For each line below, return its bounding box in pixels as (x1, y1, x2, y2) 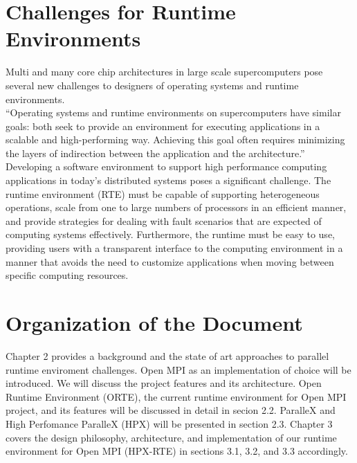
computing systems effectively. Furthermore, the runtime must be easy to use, (6, 227, 335, 242)
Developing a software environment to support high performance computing (6, 159, 327, 174)
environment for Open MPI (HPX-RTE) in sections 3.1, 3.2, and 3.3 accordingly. (6, 444, 348, 458)
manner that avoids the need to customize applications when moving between (6, 254, 334, 269)
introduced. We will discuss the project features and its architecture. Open (6, 376, 322, 390)
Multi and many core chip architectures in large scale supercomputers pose (6, 64, 323, 79)
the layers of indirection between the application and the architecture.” (6, 145, 305, 160)
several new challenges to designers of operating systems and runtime (6, 78, 299, 92)
